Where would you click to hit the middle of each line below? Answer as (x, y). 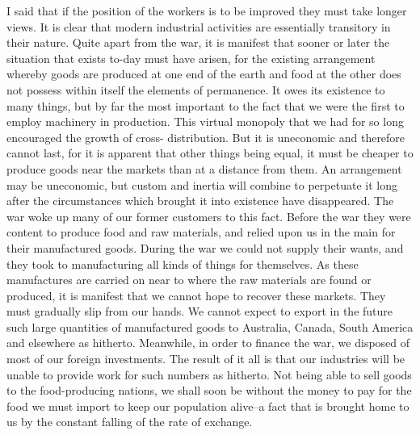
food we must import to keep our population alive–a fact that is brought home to (208, 406)
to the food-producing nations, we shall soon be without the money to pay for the (209, 390)
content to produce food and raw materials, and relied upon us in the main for (201, 232)
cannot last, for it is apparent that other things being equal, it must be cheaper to (210, 153)
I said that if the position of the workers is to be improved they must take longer (207, 10)
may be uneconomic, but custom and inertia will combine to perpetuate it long (202, 184)
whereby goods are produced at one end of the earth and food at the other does (204, 74)
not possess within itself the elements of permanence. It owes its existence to (196, 89)
